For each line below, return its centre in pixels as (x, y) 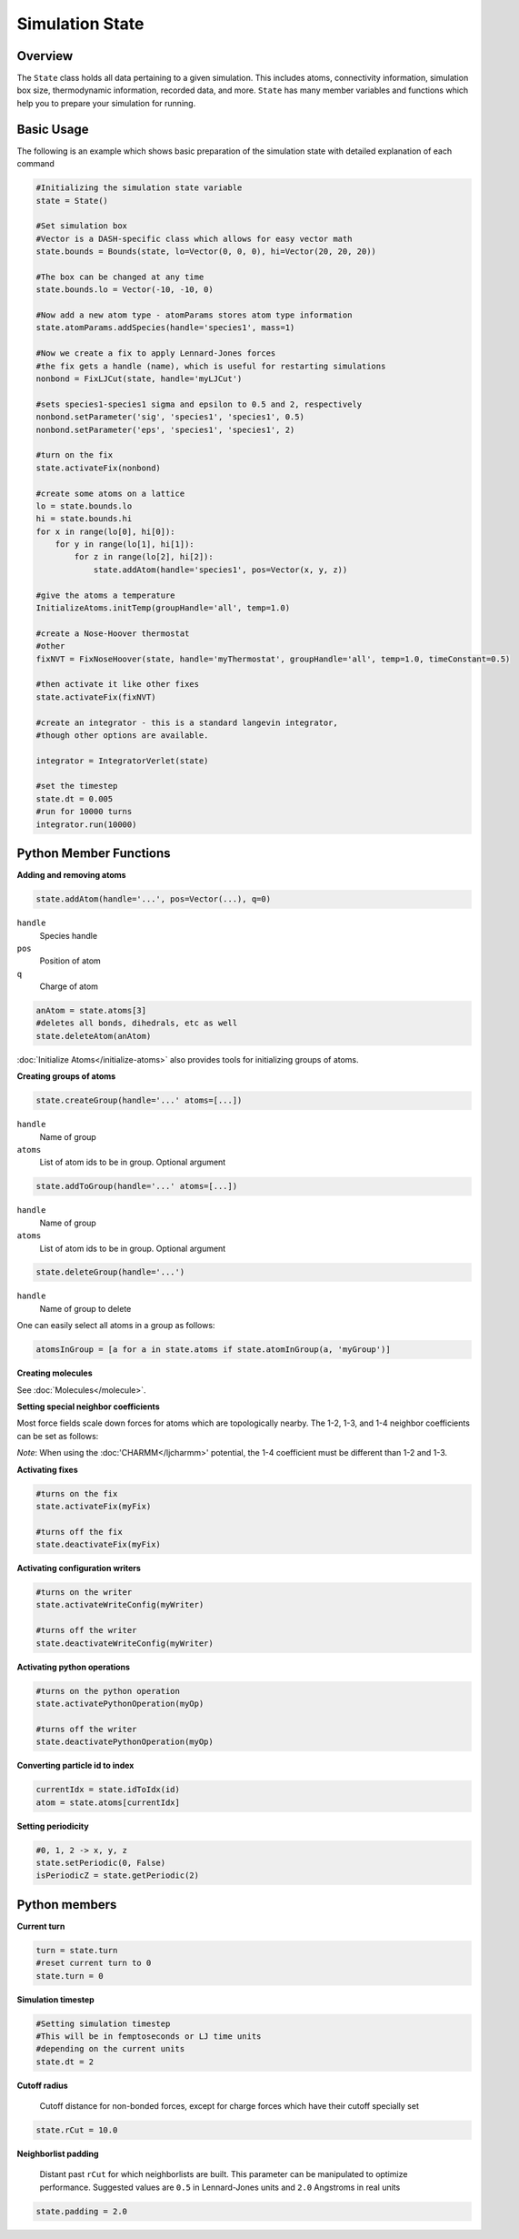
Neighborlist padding (58, 2154)
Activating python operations (74, 1667)
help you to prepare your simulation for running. (106, 103)
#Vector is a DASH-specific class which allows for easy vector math (194, 238)
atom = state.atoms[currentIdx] (108, 1802)
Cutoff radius (42, 2085)
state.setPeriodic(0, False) (101, 1862)
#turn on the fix (75, 455)
